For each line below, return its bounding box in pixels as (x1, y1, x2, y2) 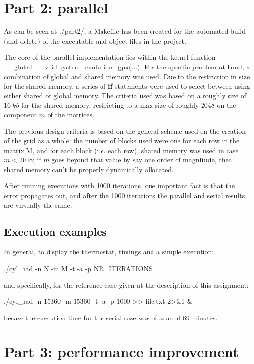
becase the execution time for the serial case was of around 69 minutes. (4, 312, 218, 322)
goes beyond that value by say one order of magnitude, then (51, 155, 232, 165)
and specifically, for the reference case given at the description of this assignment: (4, 279, 249, 290)
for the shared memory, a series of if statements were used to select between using (4, 81, 251, 91)
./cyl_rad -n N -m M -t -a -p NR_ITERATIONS (4, 263, 152, 273)
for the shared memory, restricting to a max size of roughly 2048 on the (21, 100, 236, 110)
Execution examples (4, 224, 107, 239)
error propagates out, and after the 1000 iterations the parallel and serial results (4, 190, 245, 201)
